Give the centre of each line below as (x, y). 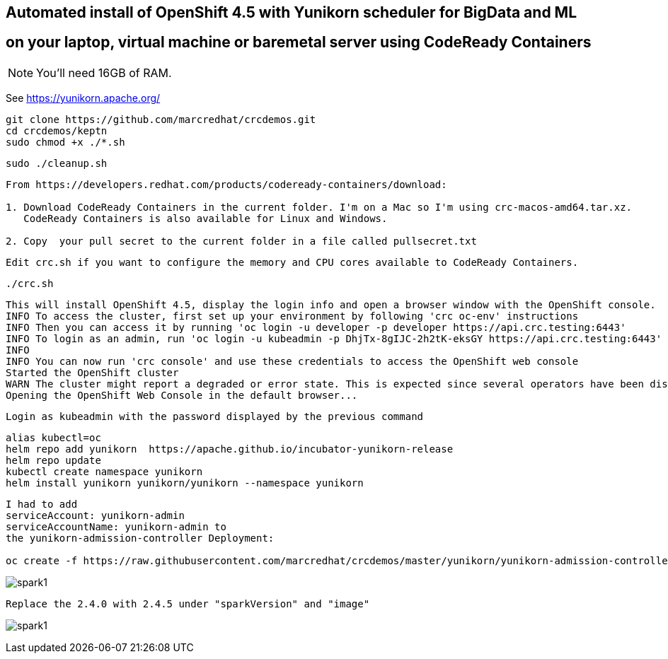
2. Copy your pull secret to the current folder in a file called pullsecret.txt (241, 241)
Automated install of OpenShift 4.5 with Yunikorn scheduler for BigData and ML (292, 12)
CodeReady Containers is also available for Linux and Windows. (206, 218)
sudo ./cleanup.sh (57, 163)
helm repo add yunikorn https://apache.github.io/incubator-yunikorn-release (230, 449)
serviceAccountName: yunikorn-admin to (116, 526)
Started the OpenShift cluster (92, 372)
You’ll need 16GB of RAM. (104, 72)
